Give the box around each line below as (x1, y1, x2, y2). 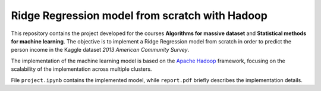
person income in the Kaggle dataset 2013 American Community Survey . (11, 46, 190, 54)
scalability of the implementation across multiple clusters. (11, 65, 152, 73)
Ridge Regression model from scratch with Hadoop (11, 9, 267, 22)
